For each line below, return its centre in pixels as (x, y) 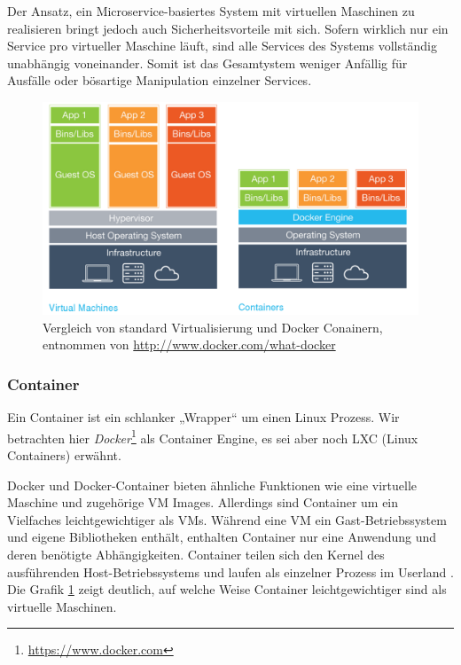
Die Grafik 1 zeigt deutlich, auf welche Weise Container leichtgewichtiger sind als (227, 589)
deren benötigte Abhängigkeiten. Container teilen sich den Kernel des (196, 554)
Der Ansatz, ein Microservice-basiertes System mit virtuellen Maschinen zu (211, 11)
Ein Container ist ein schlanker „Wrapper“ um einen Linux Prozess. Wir (203, 417)
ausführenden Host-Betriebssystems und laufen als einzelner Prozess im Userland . (230, 571)
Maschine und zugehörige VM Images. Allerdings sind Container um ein (203, 502)
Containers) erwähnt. (64, 454)
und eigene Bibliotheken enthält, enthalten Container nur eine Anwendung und (222, 537)
